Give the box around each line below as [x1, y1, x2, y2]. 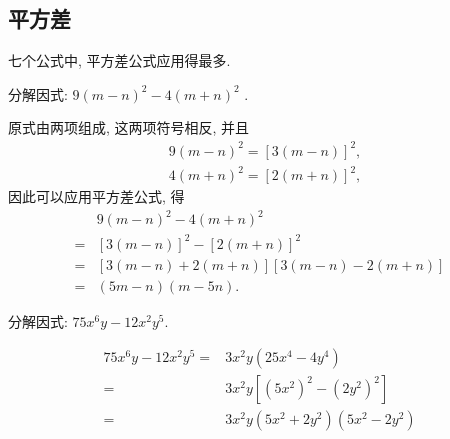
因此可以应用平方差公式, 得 [8, 186, 185, 207]
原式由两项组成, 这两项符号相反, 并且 [8, 117, 250, 138]
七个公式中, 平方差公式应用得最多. [8, 50, 231, 71]
